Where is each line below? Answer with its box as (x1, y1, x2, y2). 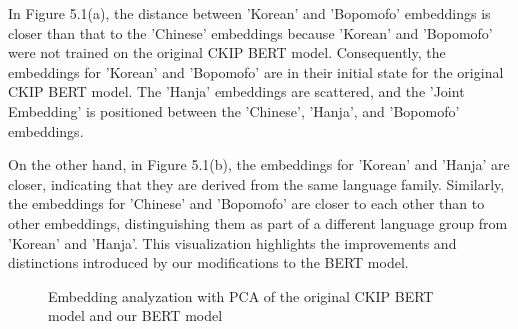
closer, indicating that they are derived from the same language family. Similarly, (8, 173, 505, 194)
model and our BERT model (48, 305, 223, 326)
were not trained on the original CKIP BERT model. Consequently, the (8, 42, 446, 63)
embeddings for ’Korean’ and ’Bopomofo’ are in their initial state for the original (8, 61, 504, 82)
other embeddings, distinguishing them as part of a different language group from (8, 212, 508, 233)
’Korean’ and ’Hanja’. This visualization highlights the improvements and (8, 232, 457, 253)
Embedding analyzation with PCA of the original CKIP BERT (48, 285, 434, 306)
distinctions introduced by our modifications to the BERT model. (8, 252, 409, 273)
